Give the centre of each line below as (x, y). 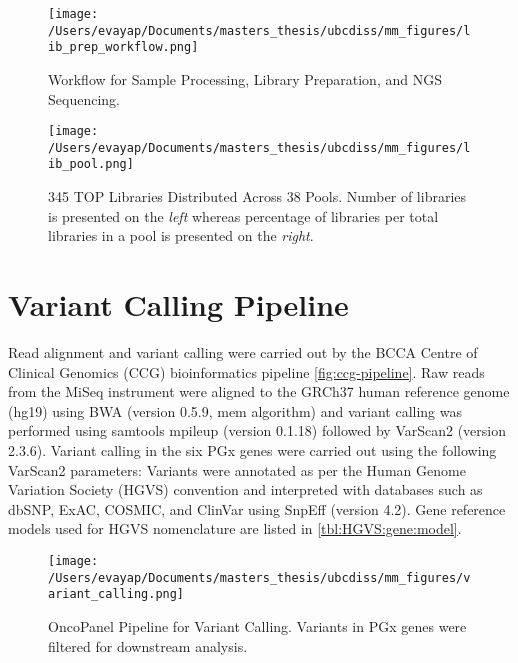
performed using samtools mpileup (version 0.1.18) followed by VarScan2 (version (257, 430)
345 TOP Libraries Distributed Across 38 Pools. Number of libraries (257, 196)
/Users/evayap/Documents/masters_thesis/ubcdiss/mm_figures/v (259, 577)
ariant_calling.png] (116, 594)
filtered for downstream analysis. (148, 645)
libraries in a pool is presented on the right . (181, 235)
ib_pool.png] (91, 164)
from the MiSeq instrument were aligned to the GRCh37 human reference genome (259, 391)
